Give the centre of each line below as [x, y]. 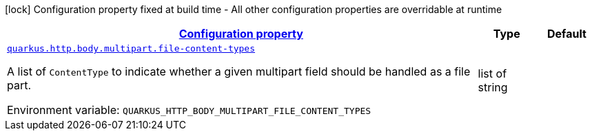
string [493, 87]
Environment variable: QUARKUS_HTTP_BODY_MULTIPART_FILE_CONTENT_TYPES [189, 110]
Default [567, 34]
